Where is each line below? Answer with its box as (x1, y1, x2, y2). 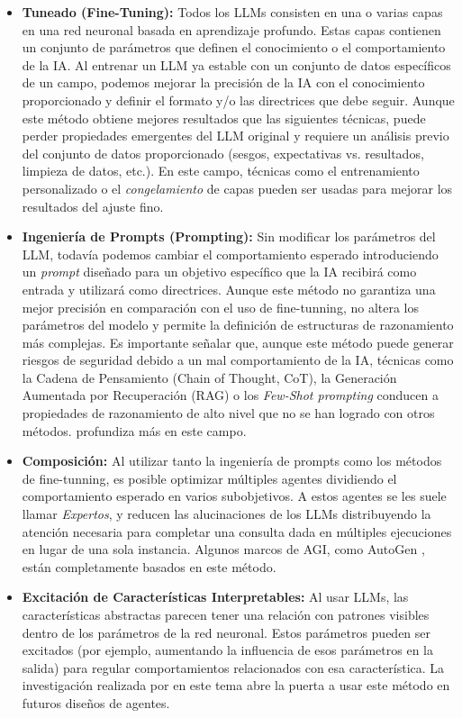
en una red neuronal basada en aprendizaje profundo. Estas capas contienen (22, 20, 441, 39)
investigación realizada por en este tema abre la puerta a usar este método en (22, 676, 450, 695)
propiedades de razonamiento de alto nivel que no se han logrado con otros (22, 404, 435, 423)
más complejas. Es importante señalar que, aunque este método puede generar (22, 332, 454, 351)
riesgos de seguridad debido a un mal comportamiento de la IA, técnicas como (22, 350, 454, 369)
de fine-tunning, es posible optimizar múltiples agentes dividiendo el (22, 468, 397, 487)
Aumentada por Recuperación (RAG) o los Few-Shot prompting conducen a (22, 386, 439, 404)
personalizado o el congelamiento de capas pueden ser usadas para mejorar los (22, 178, 453, 197)
